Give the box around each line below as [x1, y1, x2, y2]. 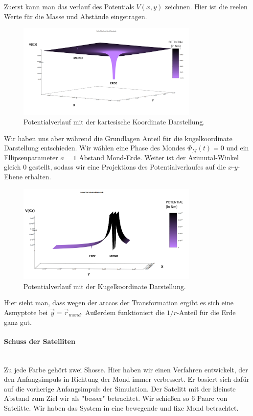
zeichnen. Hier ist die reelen [164, 1, 248, 11]
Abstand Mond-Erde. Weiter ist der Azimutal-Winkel [79, 152, 239, 162]
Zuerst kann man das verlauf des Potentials [4, 1, 134, 11]
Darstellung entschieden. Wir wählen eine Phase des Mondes [4, 143, 185, 153]
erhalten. [24, 171, 51, 181]
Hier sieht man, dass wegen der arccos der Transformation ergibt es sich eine [4, 297, 233, 308]
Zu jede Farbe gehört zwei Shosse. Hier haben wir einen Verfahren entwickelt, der [4, 364, 248, 374]
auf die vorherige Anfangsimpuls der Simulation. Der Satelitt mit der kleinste [4, 383, 236, 393]
